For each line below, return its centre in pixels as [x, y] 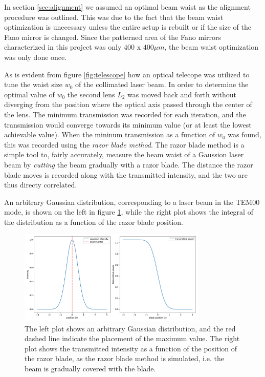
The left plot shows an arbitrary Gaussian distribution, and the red [130, 328]
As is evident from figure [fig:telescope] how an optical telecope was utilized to [127, 74]
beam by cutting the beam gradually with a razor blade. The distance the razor [129, 164]
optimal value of [29, 94]
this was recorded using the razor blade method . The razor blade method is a [124, 144]
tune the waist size [34, 84]
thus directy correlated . [41, 185]
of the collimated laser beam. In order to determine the [162, 84]
